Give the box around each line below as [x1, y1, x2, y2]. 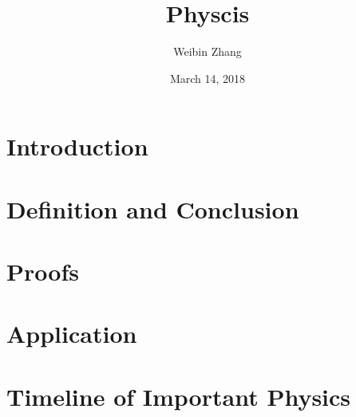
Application [6, 317, 137, 350]
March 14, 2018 [169, 69, 246, 86]
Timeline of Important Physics [6, 380, 351, 412]
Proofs [6, 255, 79, 288]
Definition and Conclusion [6, 192, 299, 225]
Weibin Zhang [173, 43, 242, 60]
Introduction [6, 130, 148, 163]
